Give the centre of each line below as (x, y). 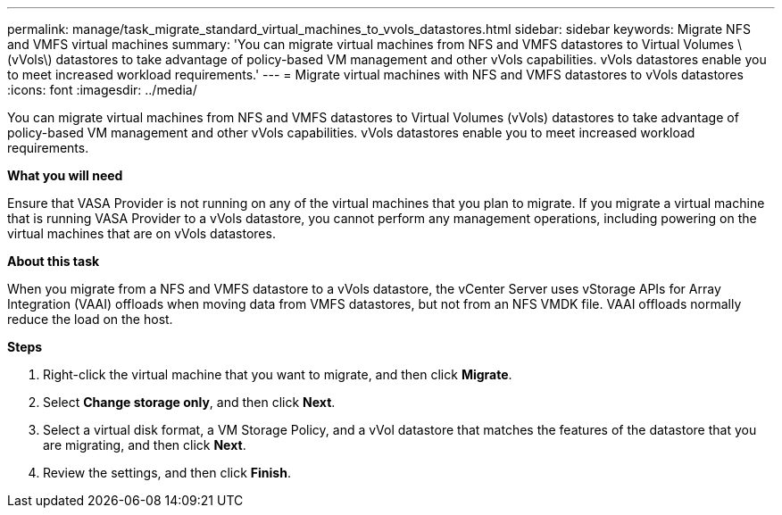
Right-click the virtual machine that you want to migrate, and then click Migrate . (278, 374)
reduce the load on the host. (90, 319)
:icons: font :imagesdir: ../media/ (102, 90)
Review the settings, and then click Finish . (167, 473)
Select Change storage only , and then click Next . (189, 402)
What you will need (65, 175)
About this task (54, 261)
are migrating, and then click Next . (145, 445)
